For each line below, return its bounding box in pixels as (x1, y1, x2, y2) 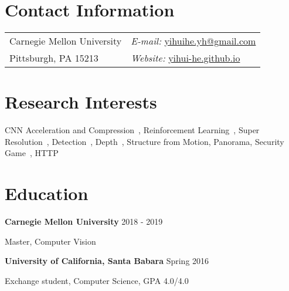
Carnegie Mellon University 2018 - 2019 (5, 215, 163, 228)
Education (5, 181, 89, 205)
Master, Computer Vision (5, 235, 96, 247)
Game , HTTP (5, 147, 59, 159)
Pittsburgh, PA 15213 (9, 51, 98, 65)
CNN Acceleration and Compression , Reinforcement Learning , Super (5, 124, 260, 136)
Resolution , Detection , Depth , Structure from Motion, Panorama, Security (5, 135, 284, 147)
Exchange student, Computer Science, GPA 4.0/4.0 (5, 274, 189, 286)
